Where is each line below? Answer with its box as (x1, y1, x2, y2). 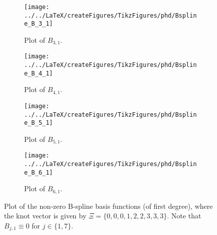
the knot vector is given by (4, 210, 86, 221)
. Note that (167, 210, 201, 221)
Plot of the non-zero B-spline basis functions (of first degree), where (4, 200, 213, 211)
